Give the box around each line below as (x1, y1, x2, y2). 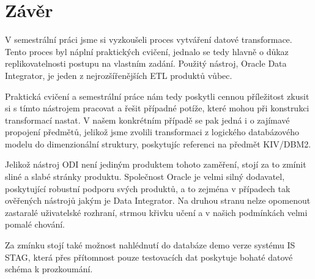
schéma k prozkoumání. (5, 262, 93, 275)
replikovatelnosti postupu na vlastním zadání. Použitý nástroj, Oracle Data (5, 57, 287, 70)
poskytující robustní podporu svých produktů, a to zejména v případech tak (5, 182, 291, 195)
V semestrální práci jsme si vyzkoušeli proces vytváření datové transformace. (5, 33, 292, 46)
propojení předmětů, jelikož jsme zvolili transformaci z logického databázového (5, 125, 299, 138)
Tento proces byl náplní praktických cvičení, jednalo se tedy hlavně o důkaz (5, 45, 289, 58)
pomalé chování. (5, 218, 65, 231)
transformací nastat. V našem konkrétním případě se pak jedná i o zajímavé (5, 113, 290, 126)
